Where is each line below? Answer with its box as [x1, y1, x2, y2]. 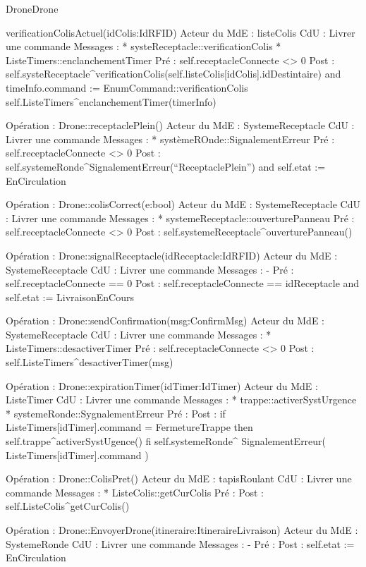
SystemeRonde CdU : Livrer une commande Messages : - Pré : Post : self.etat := [6, 536, 355, 551]
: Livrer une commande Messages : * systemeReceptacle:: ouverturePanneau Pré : [6, 210, 355, 225]
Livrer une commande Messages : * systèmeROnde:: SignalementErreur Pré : [6, 131, 335, 146]
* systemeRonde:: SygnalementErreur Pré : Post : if [6, 406, 226, 420]
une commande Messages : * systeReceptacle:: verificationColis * [6, 39, 281, 54]
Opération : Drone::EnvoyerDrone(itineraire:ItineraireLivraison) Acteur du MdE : [6, 523, 358, 537]
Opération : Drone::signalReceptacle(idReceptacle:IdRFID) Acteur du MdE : [6, 248, 338, 262]
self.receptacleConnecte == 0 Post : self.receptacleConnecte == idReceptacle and [6, 276, 360, 291]
